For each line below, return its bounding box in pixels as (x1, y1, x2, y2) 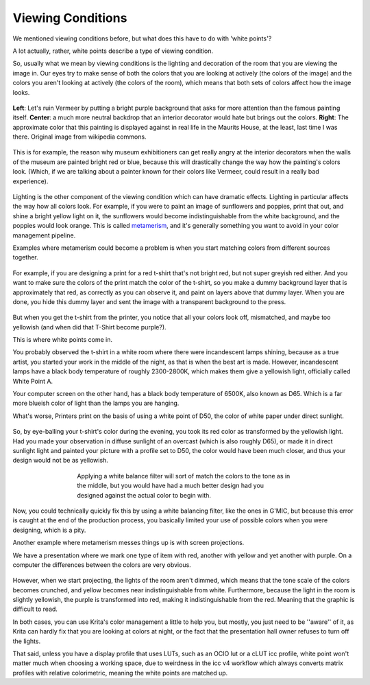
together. (12, 253, 39, 262)
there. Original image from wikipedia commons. (12, 132, 147, 141)
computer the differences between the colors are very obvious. (12, 560, 191, 569)
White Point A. (12, 377, 53, 385)
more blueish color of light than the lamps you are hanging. (12, 399, 180, 408)
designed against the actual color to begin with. (77, 491, 212, 499)
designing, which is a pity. (12, 526, 86, 534)
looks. (12, 88, 30, 96)
